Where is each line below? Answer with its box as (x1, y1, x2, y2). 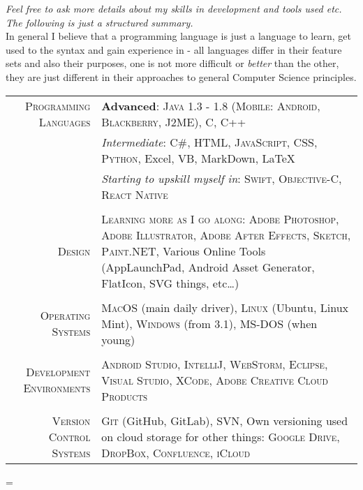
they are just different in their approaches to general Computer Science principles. (6, 69, 357, 84)
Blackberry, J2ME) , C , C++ (101, 113, 246, 130)
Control (48, 428, 91, 445)
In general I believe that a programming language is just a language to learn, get (6, 29, 351, 43)
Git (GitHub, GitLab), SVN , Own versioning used (101, 412, 348, 429)
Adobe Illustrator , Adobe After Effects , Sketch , (101, 226, 351, 243)
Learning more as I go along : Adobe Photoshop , (101, 210, 339, 227)
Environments (23, 380, 91, 396)
